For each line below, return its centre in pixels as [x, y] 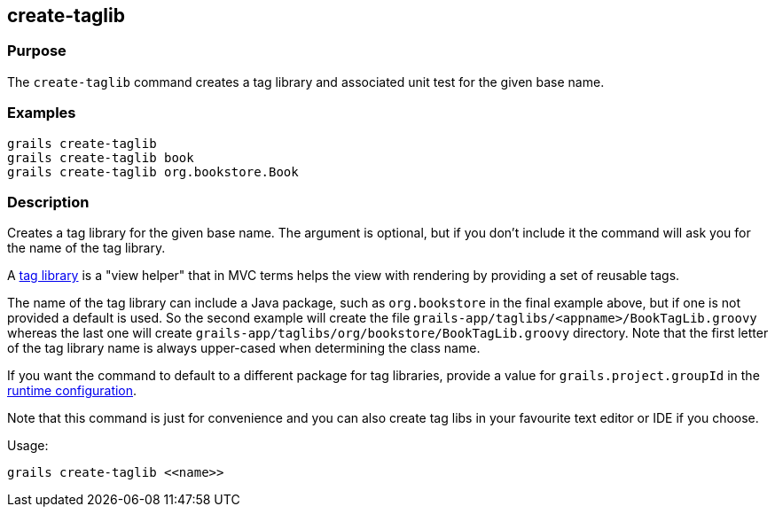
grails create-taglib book [101, 157]
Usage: [28, 446]
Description [48, 202]
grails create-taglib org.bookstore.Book [153, 171]
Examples [42, 113]
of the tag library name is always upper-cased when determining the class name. [244, 348]
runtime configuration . [72, 391]
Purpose [37, 51]
